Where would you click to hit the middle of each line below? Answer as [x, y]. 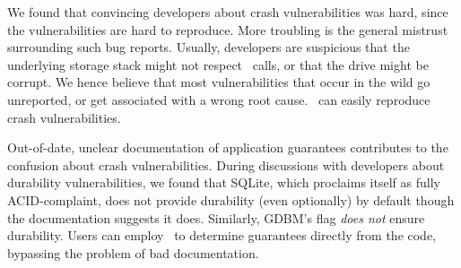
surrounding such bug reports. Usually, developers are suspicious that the [209, 47]
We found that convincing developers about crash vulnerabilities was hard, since [228, 12]
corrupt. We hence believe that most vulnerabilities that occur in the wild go [219, 82]
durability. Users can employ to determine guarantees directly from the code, [222, 235]
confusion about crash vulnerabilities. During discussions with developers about [226, 164]
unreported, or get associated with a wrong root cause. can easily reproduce [219, 99]
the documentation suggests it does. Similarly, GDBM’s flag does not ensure [216, 217]
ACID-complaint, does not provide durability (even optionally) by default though [231, 199]
